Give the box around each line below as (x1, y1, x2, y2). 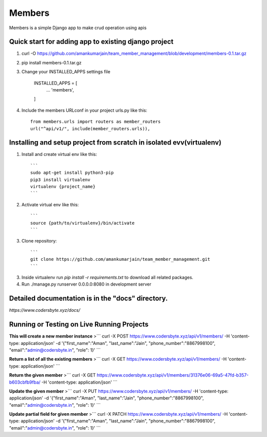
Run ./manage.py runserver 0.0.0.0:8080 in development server (21, 281, 152, 287)
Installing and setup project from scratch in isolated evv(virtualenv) (9, 139, 222, 147)
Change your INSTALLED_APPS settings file (21, 69, 111, 75)
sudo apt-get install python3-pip (30, 170, 114, 176)
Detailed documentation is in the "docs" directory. (9, 294, 168, 303)
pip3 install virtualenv (30, 177, 90, 183)
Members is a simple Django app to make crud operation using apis (9, 25, 147, 31)
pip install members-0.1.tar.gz (21, 59, 82, 65)
